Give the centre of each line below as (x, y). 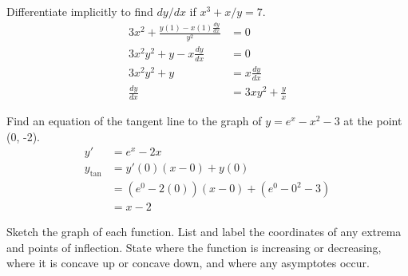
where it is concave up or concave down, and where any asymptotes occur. (188, 263)
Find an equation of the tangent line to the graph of (134, 120)
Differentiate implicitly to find (80, 11)
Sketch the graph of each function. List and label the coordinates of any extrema (204, 232)
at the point (373, 120)
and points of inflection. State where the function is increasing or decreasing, (194, 247)
